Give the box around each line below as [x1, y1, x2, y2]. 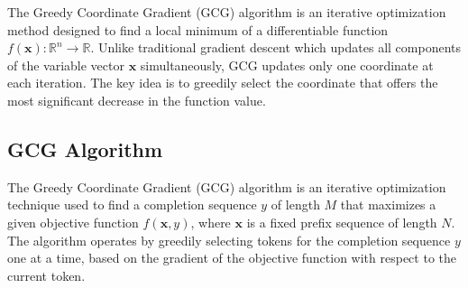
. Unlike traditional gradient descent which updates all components [90, 38, 461, 57]
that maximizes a [340, 195, 436, 214]
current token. [7, 265, 86, 284]
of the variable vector [7, 55, 124, 74]
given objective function [7, 212, 139, 231]
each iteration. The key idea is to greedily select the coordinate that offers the [7, 73, 438, 92]
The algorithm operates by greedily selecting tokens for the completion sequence [7, 230, 451, 249]
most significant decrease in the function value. [7, 90, 266, 109]
